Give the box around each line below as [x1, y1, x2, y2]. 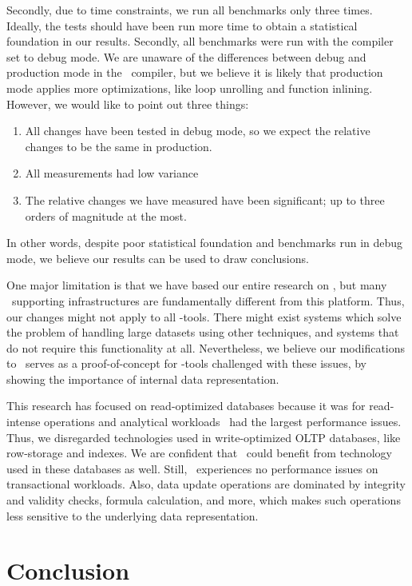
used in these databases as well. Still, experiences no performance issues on [6, 460, 378, 476]
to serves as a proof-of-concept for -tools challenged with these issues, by [6, 355, 367, 372]
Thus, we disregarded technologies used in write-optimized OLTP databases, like [6, 429, 401, 445]
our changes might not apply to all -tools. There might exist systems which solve [6, 308, 402, 325]
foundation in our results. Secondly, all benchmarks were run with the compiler [6, 33, 394, 50]
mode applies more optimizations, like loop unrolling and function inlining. [6, 79, 373, 96]
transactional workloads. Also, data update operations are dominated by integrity [6, 476, 406, 492]
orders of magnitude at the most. [25, 207, 187, 224]
